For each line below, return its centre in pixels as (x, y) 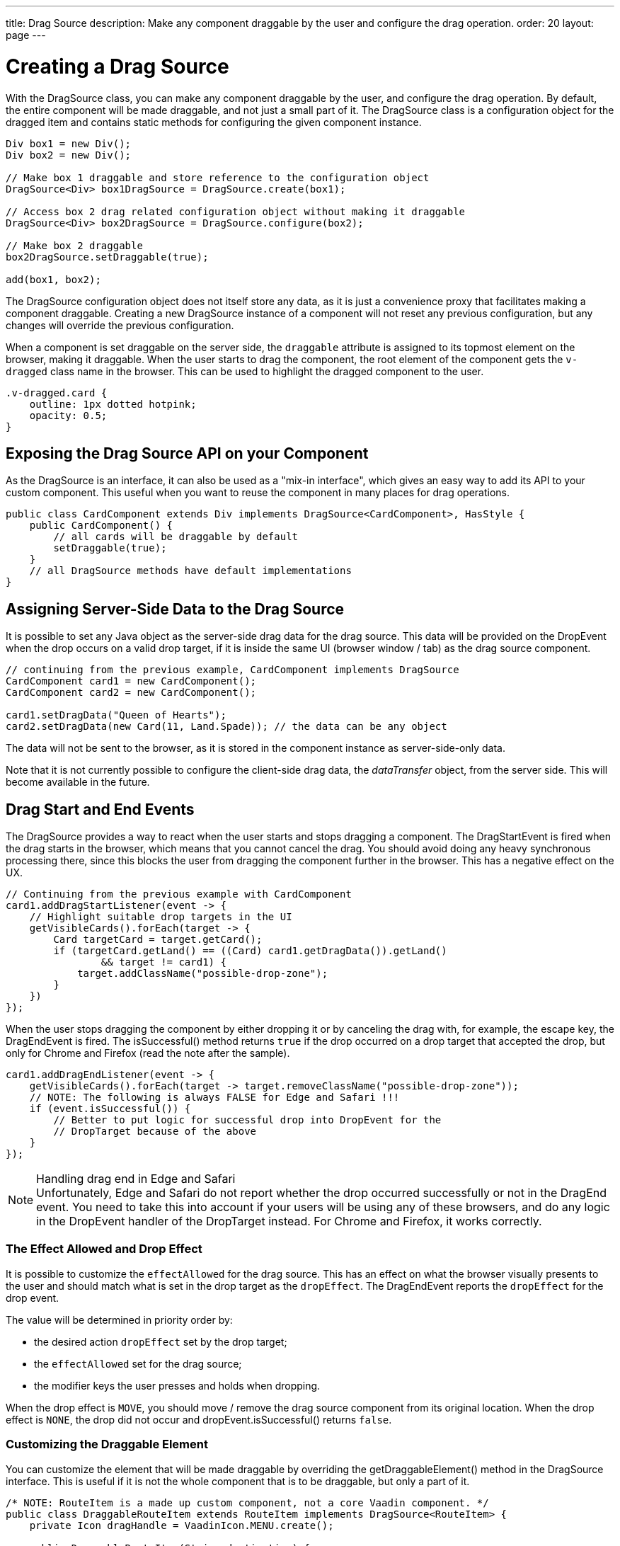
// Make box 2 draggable (74, 245)
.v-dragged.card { (57, 393)
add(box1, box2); (53, 279)
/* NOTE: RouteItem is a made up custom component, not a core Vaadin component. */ (247, 1502)
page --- (26, 35)
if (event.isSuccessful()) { (110, 1109)
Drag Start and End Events (100, 809)
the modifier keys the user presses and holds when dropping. (177, 1385)
